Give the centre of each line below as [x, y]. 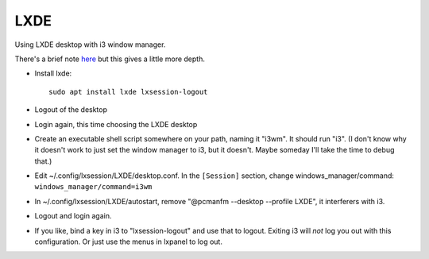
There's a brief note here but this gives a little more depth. [110, 59]
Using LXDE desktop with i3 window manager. [90, 44]
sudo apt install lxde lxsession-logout [128, 92]
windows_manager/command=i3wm [93, 187]
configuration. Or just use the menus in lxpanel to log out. [128, 242]
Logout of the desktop [71, 110]
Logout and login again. [73, 216]
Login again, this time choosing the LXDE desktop [116, 124]
